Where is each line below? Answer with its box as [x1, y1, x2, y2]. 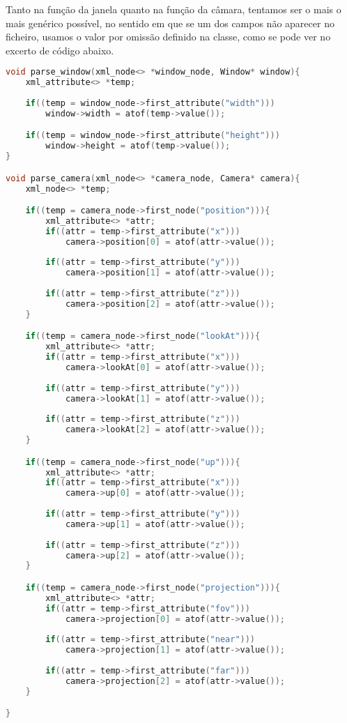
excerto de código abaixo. [6, 43, 114, 57]
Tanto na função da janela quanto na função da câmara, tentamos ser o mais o [6, 2, 341, 16]
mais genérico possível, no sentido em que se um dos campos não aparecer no [6, 15, 334, 30]
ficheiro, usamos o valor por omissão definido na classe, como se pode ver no [6, 29, 331, 44]
